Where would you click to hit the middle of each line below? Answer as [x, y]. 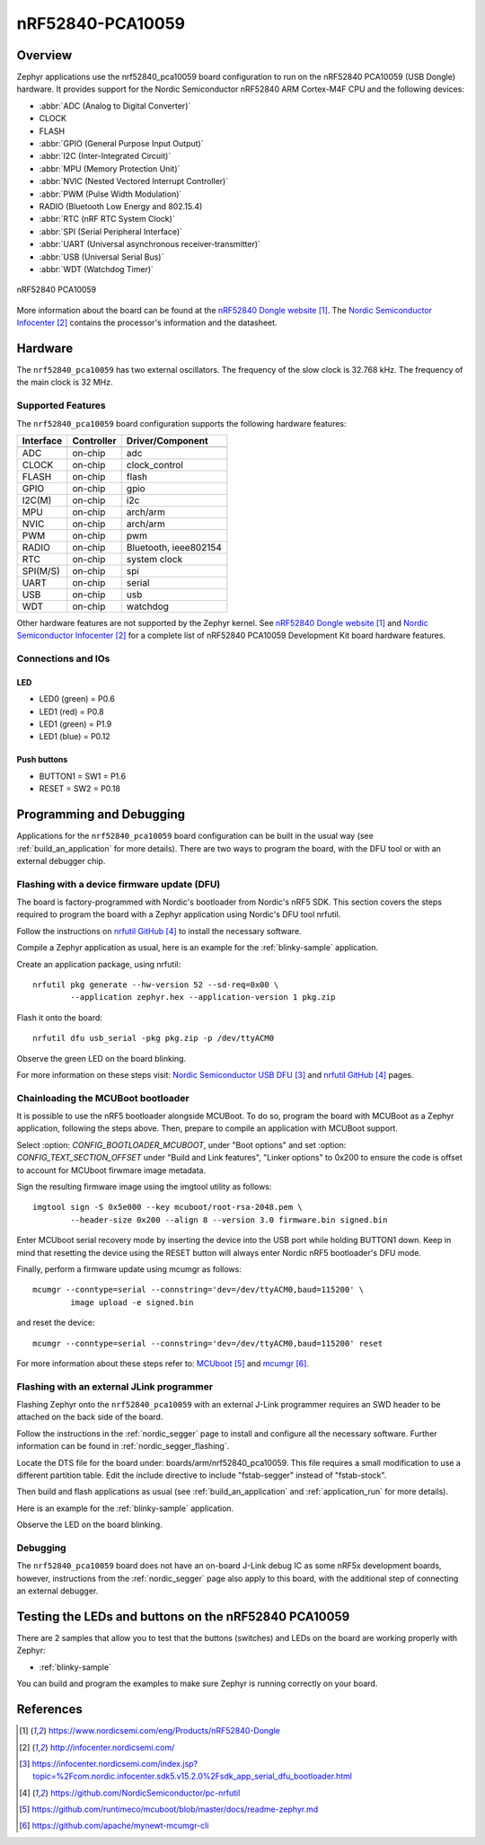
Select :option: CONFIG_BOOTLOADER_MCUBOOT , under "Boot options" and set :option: [181, 1144]
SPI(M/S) [41, 570]
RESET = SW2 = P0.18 [80, 789]
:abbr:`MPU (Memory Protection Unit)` [110, 168]
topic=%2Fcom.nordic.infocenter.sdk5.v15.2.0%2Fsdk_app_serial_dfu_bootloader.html [192, 1776]
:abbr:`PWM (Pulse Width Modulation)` [110, 194]
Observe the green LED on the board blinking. [101, 1058]
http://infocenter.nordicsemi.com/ [112, 1747]
